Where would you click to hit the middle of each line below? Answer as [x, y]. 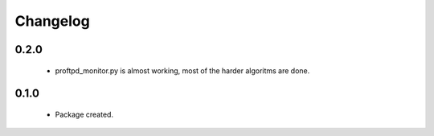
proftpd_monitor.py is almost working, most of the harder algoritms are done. [182, 70]
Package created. [84, 114]
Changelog [52, 21]
